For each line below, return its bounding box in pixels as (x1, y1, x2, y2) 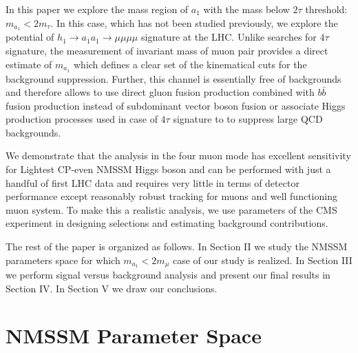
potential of (6, 30, 54, 44)
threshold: (305, 2, 348, 16)
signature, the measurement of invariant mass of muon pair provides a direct (6, 43, 328, 58)
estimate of (6, 57, 52, 71)
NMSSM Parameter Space (6, 321, 262, 350)
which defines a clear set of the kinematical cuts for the (73, 57, 307, 71)
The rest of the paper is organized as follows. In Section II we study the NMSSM (6, 239, 348, 254)
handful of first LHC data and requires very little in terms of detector (6, 175, 299, 190)
